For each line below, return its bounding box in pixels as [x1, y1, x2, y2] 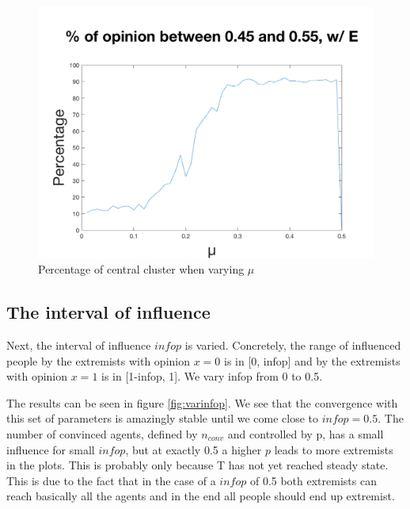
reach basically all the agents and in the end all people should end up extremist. [6, 488, 395, 504]
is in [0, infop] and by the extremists [223, 352, 401, 369]
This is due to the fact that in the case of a [6, 472, 216, 488]
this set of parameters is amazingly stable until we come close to [6, 410, 319, 427]
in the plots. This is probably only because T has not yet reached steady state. [6, 457, 389, 473]
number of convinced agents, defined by [6, 425, 198, 442]
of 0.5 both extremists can [249, 472, 377, 488]
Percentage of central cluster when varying [38, 261, 245, 277]
